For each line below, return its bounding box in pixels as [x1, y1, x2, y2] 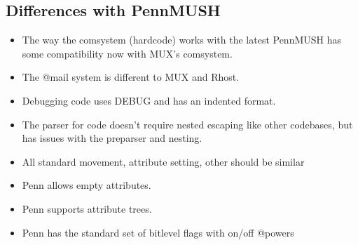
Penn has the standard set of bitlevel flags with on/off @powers [22, 225, 294, 239]
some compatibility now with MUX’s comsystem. [22, 46, 233, 60]
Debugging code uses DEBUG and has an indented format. [22, 93, 276, 107]
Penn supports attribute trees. [22, 201, 152, 216]
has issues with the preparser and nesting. [22, 131, 202, 145]
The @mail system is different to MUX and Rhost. [22, 69, 240, 84]
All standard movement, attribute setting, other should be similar [22, 154, 305, 168]
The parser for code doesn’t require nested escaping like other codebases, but [22, 117, 353, 131]
